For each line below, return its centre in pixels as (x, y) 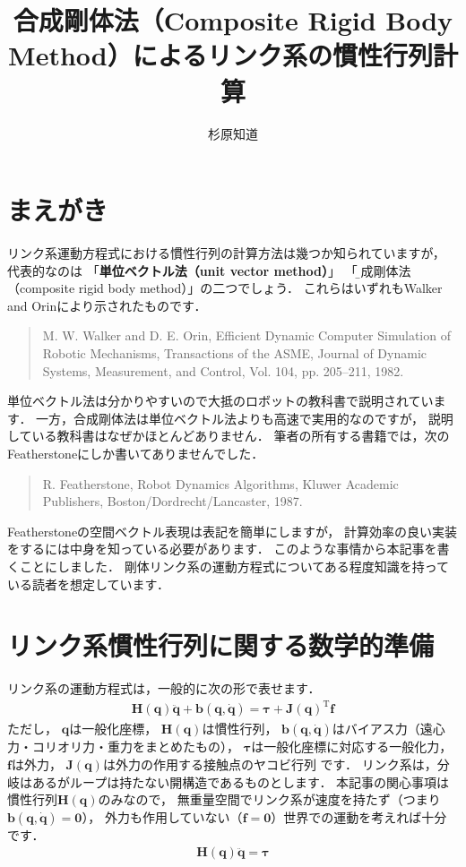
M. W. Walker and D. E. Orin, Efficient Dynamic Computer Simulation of (246, 335)
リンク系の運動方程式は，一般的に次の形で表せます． (164, 688)
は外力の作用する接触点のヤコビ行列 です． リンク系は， (270, 764)
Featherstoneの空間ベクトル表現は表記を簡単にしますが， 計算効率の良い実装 (232, 531)
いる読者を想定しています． (89, 584)
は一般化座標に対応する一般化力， (352, 747)
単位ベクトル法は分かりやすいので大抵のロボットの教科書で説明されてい (220, 401)
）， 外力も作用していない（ (162, 816)
